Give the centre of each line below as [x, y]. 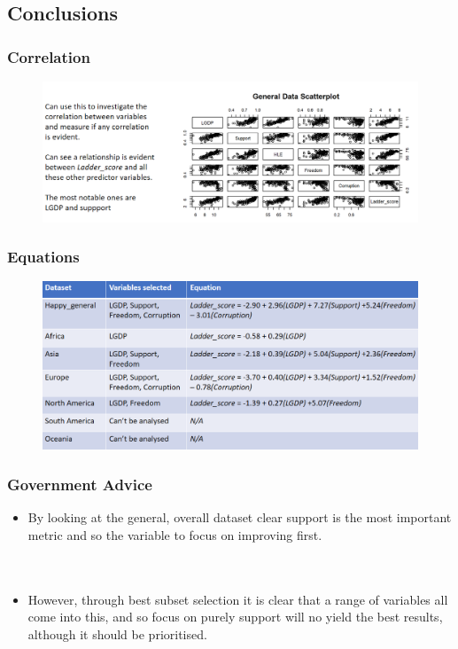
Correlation [49, 56]
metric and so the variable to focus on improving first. [175, 534]
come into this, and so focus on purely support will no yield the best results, [235, 617]
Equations [43, 257]
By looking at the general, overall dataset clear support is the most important [240, 517]
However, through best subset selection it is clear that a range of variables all [238, 599]
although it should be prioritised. [117, 633]
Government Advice [80, 484]
